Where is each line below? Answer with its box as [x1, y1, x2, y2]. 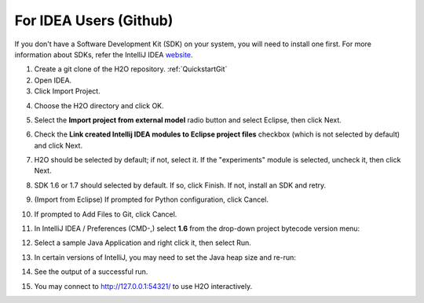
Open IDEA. [34, 75, 72, 85]
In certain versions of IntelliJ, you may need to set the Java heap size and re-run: [34, 252, 296, 262]
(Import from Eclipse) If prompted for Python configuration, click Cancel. [34, 195, 269, 204]
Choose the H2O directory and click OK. [34, 100, 164, 110]
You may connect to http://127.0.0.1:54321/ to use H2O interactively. [34, 281, 253, 290]
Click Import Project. [34, 86, 101, 96]
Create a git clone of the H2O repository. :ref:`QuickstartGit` [34, 64, 228, 74]
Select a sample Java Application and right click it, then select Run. [34, 238, 251, 247]
